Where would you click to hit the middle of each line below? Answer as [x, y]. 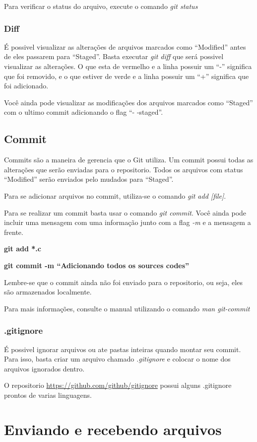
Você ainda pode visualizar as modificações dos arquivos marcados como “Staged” [128, 102]
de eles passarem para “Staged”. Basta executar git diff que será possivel [114, 56]
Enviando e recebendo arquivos [113, 429]
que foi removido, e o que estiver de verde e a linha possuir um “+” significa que [127, 76]
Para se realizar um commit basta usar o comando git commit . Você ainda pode [125, 212]
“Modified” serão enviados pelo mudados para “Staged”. [89, 179]
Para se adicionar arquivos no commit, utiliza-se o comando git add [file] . [115, 195]
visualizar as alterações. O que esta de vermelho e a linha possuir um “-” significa [128, 66]
